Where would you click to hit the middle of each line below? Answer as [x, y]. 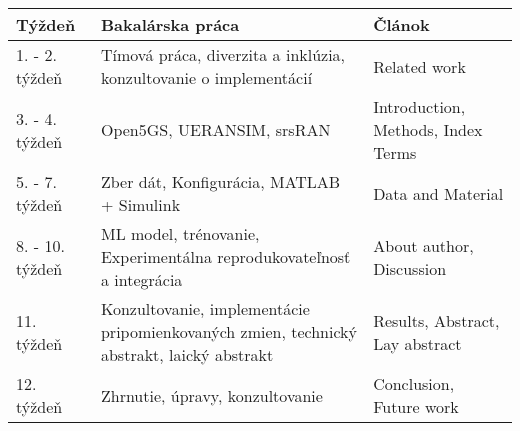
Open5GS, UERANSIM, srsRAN [215, 129]
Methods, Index [428, 129]
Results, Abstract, [436, 320]
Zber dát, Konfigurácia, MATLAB [220, 181]
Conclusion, [414, 383]
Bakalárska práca [170, 24]
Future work [416, 406]
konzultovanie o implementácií [206, 77]
